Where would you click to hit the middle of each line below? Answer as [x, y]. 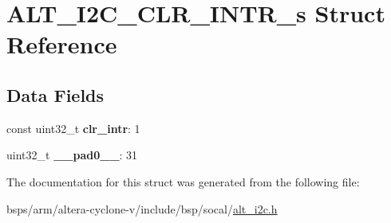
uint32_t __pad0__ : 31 [72, 155]
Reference [62, 44]
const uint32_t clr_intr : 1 [73, 128]
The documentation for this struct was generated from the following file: [183, 181]
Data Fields [55, 94]
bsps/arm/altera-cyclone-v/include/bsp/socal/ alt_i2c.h [142, 208]
